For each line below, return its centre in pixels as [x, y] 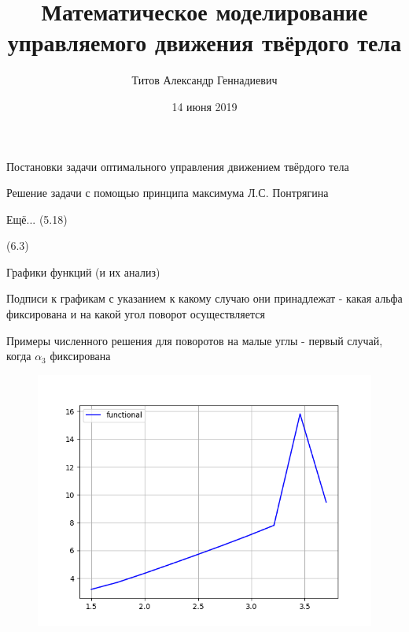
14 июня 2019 [204, 106]
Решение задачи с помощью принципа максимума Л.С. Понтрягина [168, 193]
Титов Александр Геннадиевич [204, 80]
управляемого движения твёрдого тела [204, 42]
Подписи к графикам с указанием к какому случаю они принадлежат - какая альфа [204, 298]
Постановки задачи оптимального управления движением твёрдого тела [178, 166]
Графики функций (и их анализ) [83, 271]
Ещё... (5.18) [37, 219]
